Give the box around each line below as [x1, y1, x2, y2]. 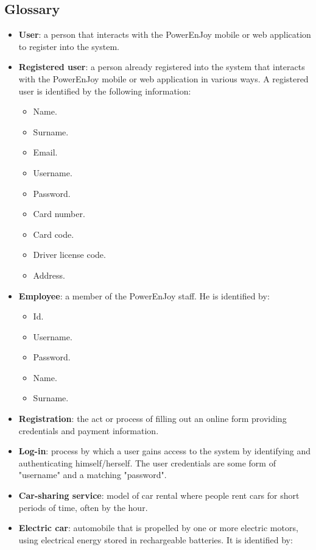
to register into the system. [18, 40, 119, 52]
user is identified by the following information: [18, 84, 191, 97]
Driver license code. [33, 248, 106, 261]
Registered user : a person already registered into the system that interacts [18, 60, 305, 73]
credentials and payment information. [18, 424, 159, 437]
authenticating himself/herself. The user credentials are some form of [18, 456, 276, 469]
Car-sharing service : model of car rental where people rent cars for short [18, 489, 300, 502]
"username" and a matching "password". [18, 468, 167, 481]
